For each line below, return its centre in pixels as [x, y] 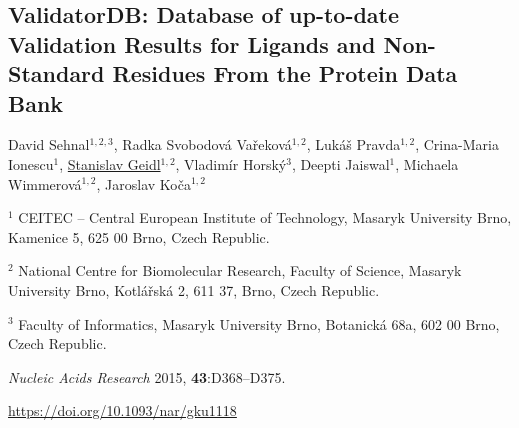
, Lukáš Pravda [353, 144]
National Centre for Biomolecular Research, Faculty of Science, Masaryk [240, 270]
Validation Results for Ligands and [192, 43]
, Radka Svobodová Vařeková [202, 144]
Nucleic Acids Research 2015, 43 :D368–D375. [147, 376]
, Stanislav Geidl [110, 163]
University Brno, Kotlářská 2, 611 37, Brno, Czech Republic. [194, 289]
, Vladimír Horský [231, 163]
